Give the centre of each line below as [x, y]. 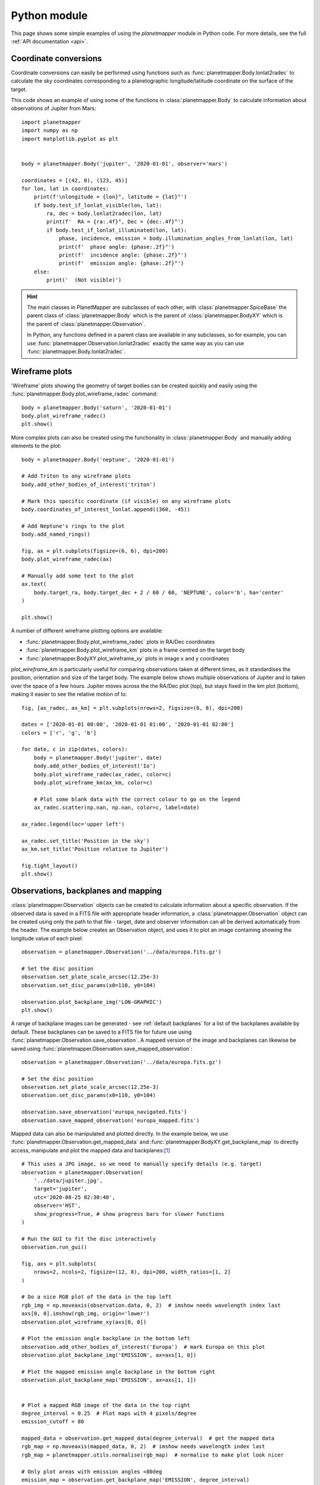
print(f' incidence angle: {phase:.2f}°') [123, 255]
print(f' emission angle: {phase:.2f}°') [121, 263]
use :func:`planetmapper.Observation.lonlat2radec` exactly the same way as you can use [135, 343]
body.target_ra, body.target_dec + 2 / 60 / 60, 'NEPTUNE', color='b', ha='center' [159, 592]
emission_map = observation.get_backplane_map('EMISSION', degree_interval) [136, 1480]
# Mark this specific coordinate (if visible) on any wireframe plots [126, 501]
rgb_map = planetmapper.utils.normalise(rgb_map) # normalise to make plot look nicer [153, 1455]
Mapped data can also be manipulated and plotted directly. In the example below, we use [119, 1134]
